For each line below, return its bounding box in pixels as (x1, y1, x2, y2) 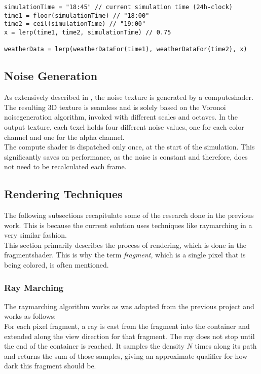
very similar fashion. (4, 230, 67, 240)
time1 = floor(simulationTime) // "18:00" (4, 12, 150, 19)
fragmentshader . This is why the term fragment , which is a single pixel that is (4, 249, 246, 260)
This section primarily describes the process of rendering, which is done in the (4, 239, 246, 250)
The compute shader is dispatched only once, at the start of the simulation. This (4, 141, 255, 152)
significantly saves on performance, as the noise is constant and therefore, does (4, 151, 248, 162)
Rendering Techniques (4, 186, 123, 202)
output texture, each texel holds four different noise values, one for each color (4, 121, 244, 132)
